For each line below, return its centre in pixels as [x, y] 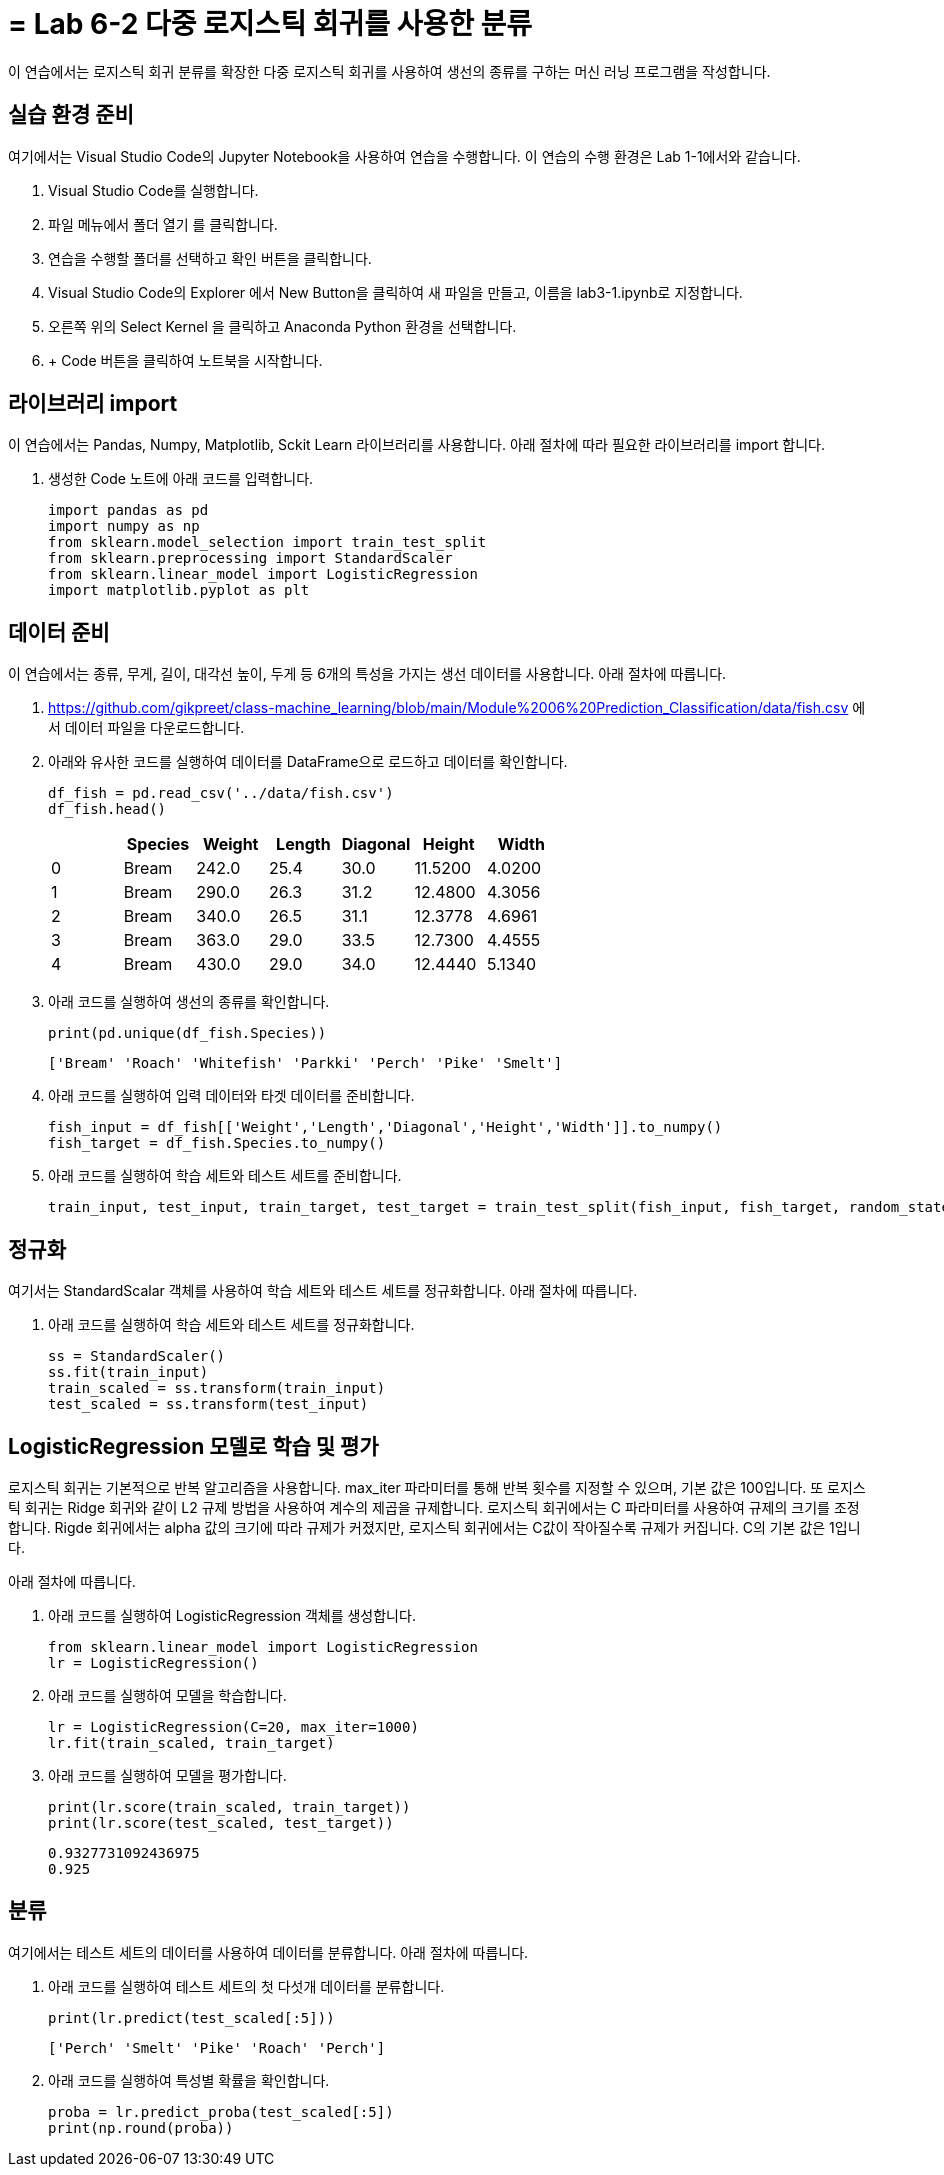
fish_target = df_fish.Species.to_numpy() [217, 1143]
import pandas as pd [128, 510]
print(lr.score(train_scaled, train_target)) [229, 1806]
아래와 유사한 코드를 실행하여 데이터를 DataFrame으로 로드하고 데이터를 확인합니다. [308, 762]
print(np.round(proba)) [141, 2127]
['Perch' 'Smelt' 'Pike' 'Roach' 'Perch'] [217, 2047]
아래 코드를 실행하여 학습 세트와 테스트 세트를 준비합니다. [225, 1176]
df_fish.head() [107, 809]
